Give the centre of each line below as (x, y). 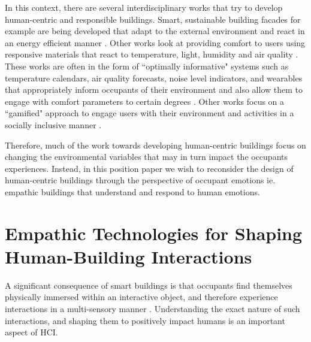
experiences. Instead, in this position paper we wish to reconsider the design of (149, 168)
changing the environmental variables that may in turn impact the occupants (147, 157)
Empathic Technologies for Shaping (154, 233)
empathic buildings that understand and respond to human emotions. (132, 191)
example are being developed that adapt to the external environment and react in (155, 31)
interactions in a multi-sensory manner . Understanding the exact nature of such (153, 308)
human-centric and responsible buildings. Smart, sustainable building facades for (153, 19)
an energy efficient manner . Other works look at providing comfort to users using (155, 42)
